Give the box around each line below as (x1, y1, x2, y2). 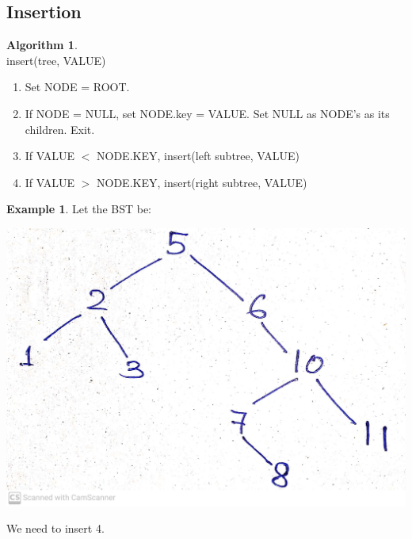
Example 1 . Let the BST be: (6, 201, 152, 217)
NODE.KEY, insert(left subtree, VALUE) (97, 147, 299, 164)
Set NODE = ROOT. (25, 78, 130, 95)
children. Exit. (25, 120, 95, 137)
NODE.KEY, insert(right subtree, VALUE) (97, 174, 307, 190)
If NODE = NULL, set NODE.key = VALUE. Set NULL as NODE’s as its (25, 105, 390, 121)
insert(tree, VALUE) (6, 52, 106, 68)
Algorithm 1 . (6, 36, 78, 53)
